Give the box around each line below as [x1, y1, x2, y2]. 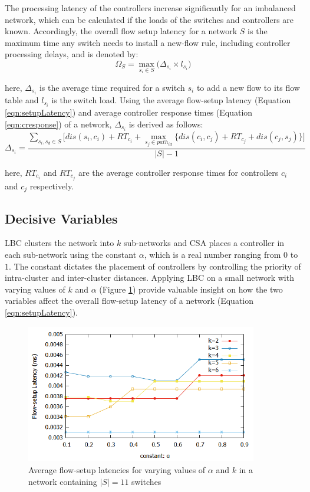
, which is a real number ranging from [144, 248, 281, 260]
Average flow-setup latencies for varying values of [28, 464, 206, 476]
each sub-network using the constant [5, 248, 137, 260]
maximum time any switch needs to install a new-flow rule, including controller [5, 36, 291, 48]
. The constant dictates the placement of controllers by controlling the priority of [9, 260, 301, 272]
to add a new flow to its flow [196, 81, 300, 93]
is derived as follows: [128, 117, 203, 130]
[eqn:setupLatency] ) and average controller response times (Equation [5, 106, 253, 119]
